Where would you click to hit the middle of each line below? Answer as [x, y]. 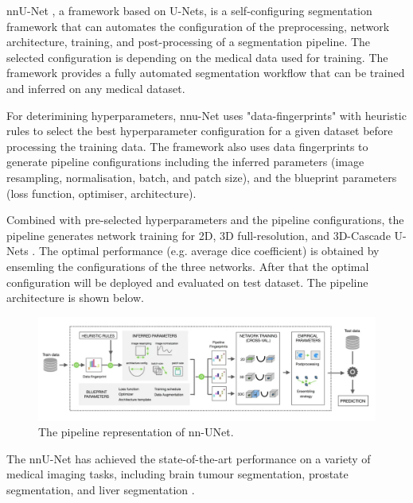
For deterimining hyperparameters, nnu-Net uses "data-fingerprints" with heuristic [206, 115]
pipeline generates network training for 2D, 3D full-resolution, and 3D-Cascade [199, 235]
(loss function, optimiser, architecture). [101, 193]
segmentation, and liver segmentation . [101, 489]
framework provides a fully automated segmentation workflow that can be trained [206, 73]
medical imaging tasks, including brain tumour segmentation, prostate [177, 474]
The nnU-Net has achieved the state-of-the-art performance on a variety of [189, 458]
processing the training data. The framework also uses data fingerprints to [187, 146]
